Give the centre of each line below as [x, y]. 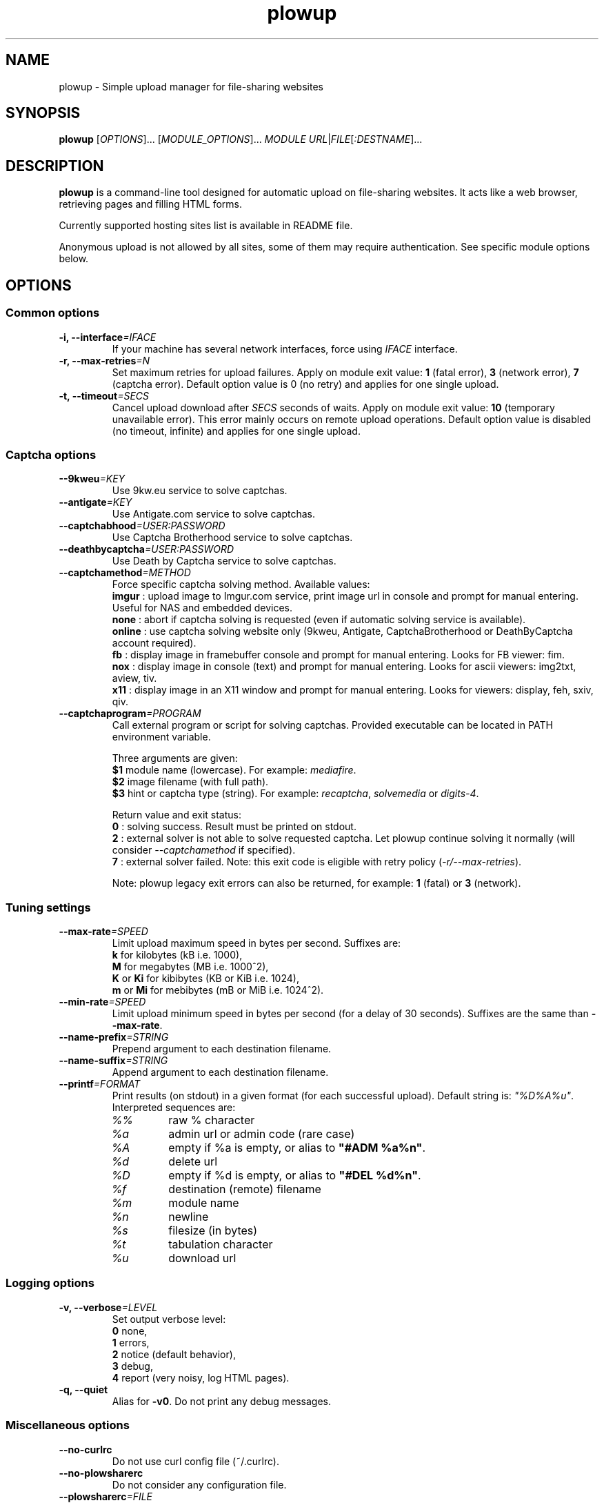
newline [189, 1217]
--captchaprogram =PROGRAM [130, 714]
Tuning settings [48, 907]
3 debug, [132, 1366]
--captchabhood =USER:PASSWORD [142, 526]
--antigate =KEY [95, 502]
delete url [193, 1161]
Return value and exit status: [177, 815]
